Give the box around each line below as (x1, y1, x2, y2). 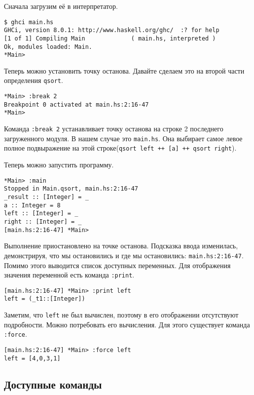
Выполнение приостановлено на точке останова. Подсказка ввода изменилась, (4, 240, 238, 251)
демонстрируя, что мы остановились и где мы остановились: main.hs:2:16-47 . (4, 250, 244, 260)
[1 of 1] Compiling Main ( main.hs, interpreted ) (4, 35, 216, 42)
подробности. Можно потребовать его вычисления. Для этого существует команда (4, 319, 250, 329)
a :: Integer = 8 (4, 201, 61, 209)
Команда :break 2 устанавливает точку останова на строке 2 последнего (4, 123, 223, 134)
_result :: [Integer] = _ (4, 193, 89, 200)
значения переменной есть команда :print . (4, 270, 135, 280)
